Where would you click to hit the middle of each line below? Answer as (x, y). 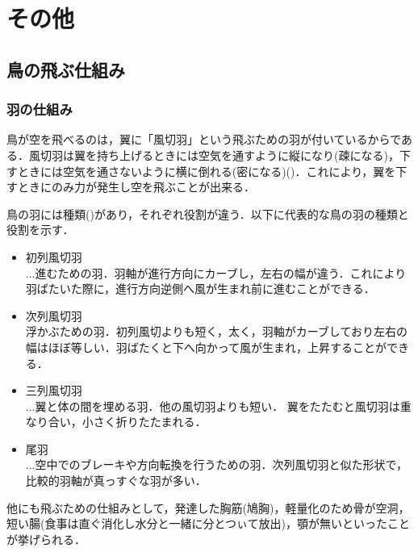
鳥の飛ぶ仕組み (66, 69)
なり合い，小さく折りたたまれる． (116, 422)
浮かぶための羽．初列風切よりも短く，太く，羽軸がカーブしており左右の (216, 331)
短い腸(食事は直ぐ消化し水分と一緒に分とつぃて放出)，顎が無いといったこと (209, 523)
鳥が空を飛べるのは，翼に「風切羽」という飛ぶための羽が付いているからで (204, 139)
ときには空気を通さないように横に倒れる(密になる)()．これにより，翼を (207, 171)
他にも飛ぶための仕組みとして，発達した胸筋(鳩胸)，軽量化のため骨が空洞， (208, 507)
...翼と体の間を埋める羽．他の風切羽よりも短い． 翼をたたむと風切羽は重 (218, 406)
